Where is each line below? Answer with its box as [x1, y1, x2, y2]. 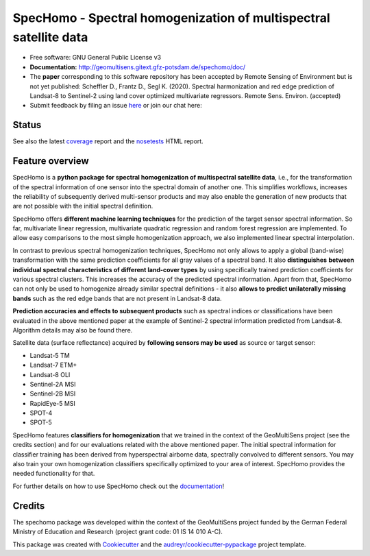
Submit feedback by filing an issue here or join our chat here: [29, 101, 202, 110]
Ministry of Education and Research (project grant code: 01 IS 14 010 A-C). [12, 528, 223, 536]
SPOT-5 [29, 418, 52, 426]
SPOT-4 [29, 409, 53, 418]
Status [12, 119, 42, 131]
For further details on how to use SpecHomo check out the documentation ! [12, 482, 225, 490]
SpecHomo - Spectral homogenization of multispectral [12, 10, 330, 25]
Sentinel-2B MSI [29, 389, 76, 398]
